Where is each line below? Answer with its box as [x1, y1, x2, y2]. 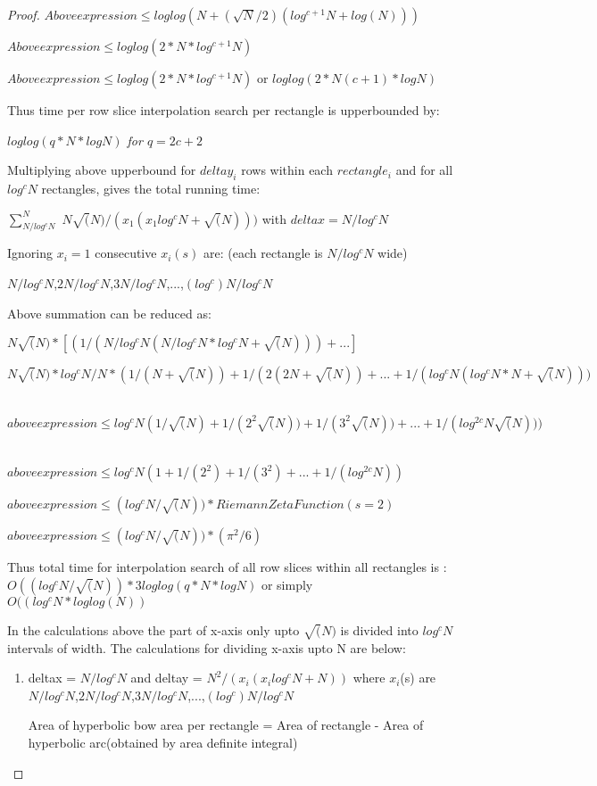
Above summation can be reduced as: [7, 303, 211, 322]
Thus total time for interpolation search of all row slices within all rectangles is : [7, 558, 447, 576]
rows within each [241, 161, 333, 179]
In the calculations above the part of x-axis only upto [7, 620, 300, 639]
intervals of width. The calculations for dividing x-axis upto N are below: [7, 638, 406, 657]
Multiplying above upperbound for [7, 161, 196, 179]
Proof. [7, 5, 40, 23]
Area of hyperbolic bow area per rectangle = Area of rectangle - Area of [28, 716, 424, 734]
